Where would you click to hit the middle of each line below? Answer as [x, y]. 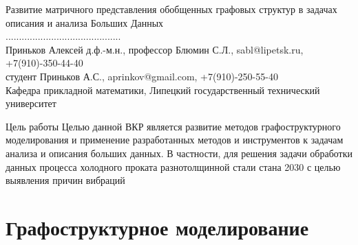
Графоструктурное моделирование [157, 227]
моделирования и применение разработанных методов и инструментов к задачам [175, 140]
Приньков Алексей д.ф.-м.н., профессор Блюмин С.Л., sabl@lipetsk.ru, [155, 49]
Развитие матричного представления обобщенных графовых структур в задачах [171, 9]
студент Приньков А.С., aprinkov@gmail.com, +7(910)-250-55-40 [142, 76]
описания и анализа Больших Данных [85, 22]
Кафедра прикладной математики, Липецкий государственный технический [163, 90]
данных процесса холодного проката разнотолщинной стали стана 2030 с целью [173, 166]
